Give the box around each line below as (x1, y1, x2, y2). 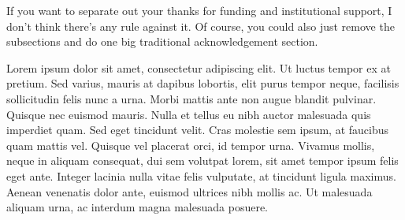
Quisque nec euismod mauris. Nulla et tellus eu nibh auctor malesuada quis (6, 106, 371, 122)
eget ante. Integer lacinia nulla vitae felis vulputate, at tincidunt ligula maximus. (6, 167, 396, 184)
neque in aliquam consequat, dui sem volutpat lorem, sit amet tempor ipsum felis (6, 152, 399, 169)
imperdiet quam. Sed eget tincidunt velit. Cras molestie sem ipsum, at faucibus (6, 121, 389, 138)
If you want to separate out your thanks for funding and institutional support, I (6, 2, 392, 18)
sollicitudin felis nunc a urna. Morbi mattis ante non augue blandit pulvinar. (6, 90, 377, 106)
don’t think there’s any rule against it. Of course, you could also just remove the (6, 17, 395, 34)
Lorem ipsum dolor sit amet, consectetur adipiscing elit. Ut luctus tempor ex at (6, 59, 391, 76)
